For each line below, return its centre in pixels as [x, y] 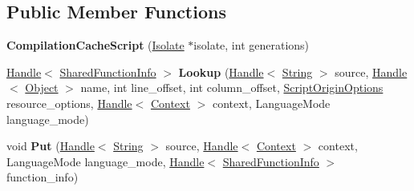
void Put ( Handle [51, 146]
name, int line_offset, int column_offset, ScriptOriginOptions [232, 88]
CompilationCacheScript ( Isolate [95, 45]
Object [42, 88]
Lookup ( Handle [221, 72]
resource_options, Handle [69, 103]
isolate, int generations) [252, 45]
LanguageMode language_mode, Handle [106, 161]
